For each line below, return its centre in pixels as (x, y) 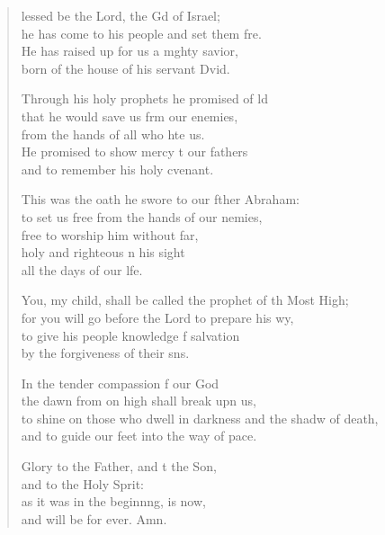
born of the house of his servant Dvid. (125, 68)
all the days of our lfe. (82, 269)
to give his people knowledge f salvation (130, 335)
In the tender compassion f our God (120, 383)
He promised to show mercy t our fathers (134, 152)
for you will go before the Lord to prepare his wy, (157, 317)
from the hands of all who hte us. (113, 134)
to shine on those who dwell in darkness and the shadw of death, (200, 418)
